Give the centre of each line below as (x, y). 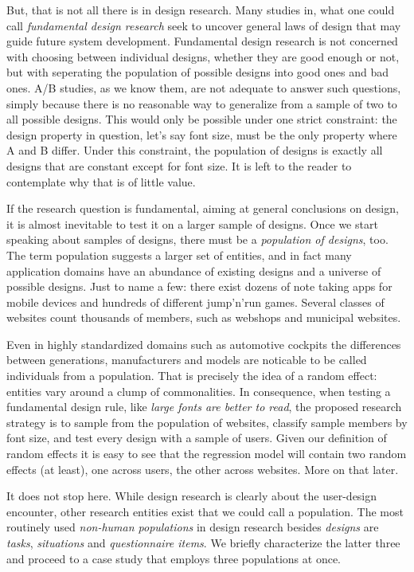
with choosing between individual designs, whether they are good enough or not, (203, 56)
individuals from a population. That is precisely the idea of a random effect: (192, 376)
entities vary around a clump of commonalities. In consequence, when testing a (199, 391)
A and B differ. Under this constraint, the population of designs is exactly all (195, 150)
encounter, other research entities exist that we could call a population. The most (205, 511)
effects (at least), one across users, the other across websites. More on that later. (203, 469)
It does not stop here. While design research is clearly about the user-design (192, 496)
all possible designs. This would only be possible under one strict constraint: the (202, 119)
